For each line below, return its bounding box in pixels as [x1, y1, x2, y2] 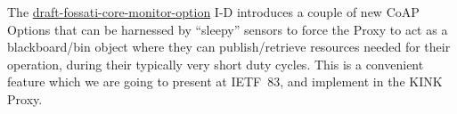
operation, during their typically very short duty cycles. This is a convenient [7, 54, 424, 73]
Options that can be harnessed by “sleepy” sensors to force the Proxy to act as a [7, 20, 448, 38]
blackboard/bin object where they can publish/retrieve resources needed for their [7, 37, 451, 56]
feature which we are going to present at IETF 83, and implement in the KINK [7, 72, 443, 91]
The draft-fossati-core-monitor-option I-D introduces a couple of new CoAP [7, 3, 420, 20]
